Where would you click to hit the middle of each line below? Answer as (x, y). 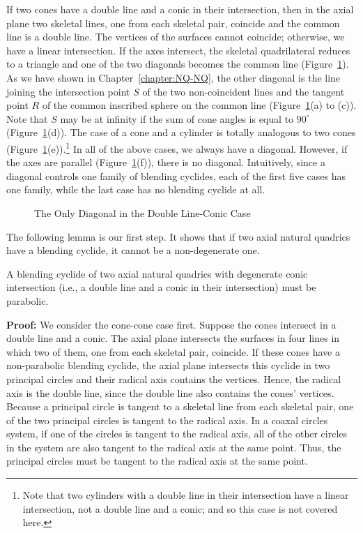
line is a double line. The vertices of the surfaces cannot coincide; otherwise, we (176, 37)
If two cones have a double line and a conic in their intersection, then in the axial (180, 9)
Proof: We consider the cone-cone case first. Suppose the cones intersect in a (171, 324)
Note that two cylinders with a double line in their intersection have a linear (186, 495)
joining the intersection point (68, 91)
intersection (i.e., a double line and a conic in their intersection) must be (161, 287)
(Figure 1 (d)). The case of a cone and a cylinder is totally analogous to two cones (181, 132)
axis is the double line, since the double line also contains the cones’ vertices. (170, 392)
